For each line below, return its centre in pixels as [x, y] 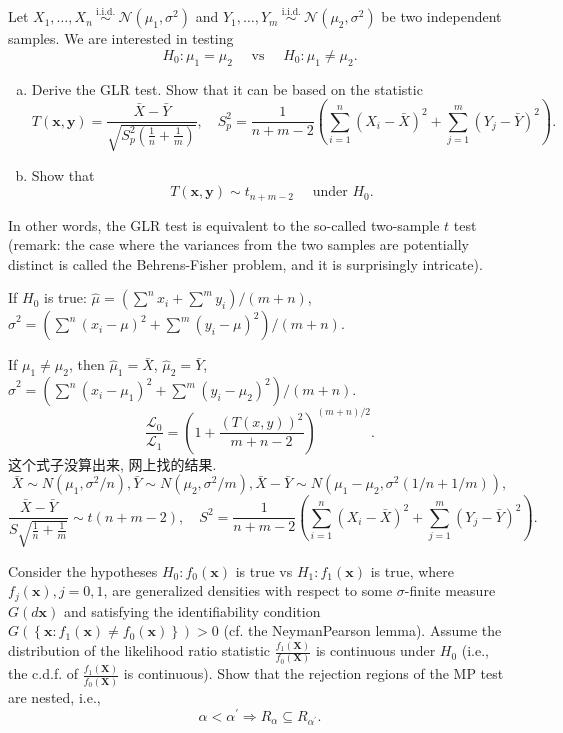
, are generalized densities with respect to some [248, 590]
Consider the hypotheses [83, 570]
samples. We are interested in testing [121, 38]
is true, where [412, 570]
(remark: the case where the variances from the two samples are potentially [238, 244]
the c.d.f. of [43, 673]
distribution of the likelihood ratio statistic [139, 650]
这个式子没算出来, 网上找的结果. [112, 463]
